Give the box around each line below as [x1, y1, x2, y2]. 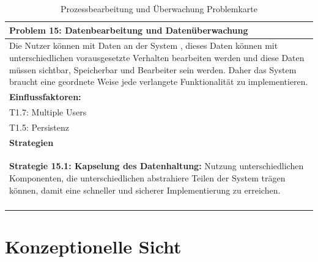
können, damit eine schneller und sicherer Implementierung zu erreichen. [9, 183, 281, 196]
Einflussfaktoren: [9, 90, 81, 103]
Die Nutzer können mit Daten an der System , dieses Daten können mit [9, 39, 278, 52]
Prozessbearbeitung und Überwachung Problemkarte [61, 2, 257, 15]
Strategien [9, 136, 54, 148]
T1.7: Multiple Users [9, 105, 87, 118]
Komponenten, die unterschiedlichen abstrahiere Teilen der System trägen [9, 172, 286, 184]
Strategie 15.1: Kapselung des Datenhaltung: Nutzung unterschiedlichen [9, 159, 304, 172]
